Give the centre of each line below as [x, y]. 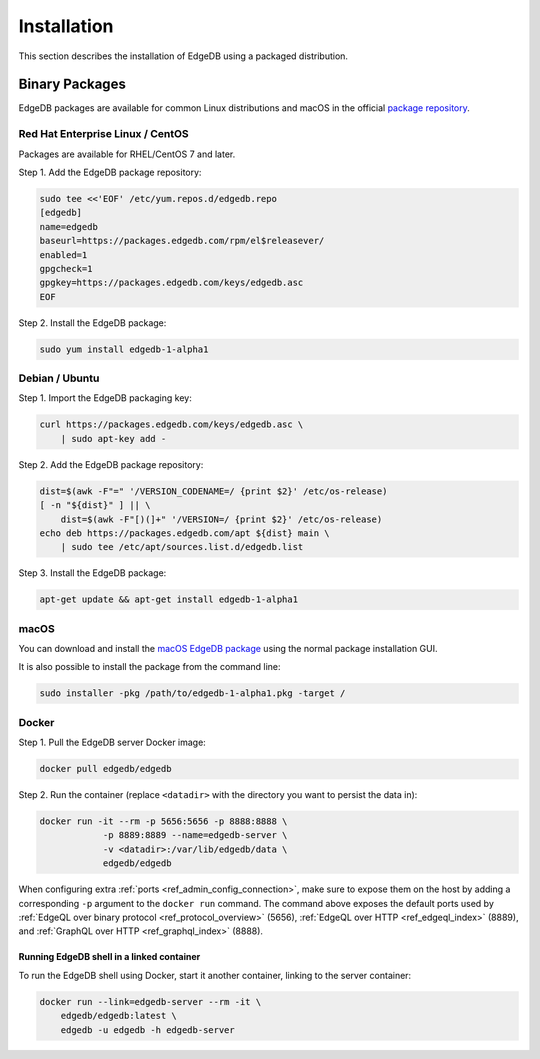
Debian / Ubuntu [59, 378]
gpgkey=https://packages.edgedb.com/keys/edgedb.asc [171, 283]
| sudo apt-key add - [113, 438]
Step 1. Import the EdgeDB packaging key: [105, 398]
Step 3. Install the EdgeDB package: [92, 573]
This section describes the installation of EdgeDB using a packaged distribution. [183, 56]
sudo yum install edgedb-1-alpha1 [124, 349]
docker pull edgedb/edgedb [105, 769]
